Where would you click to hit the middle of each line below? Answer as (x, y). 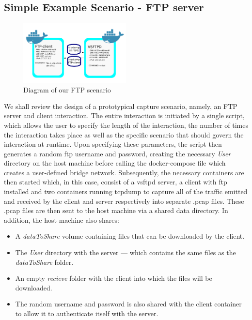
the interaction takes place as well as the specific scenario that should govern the (124, 134)
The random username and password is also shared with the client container (128, 304)
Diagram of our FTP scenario (67, 90)
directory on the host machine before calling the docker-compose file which (115, 163)
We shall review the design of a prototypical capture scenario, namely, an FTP (121, 106)
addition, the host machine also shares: (62, 220)
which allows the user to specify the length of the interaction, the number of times (126, 125)
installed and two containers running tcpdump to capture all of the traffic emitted (126, 191)
